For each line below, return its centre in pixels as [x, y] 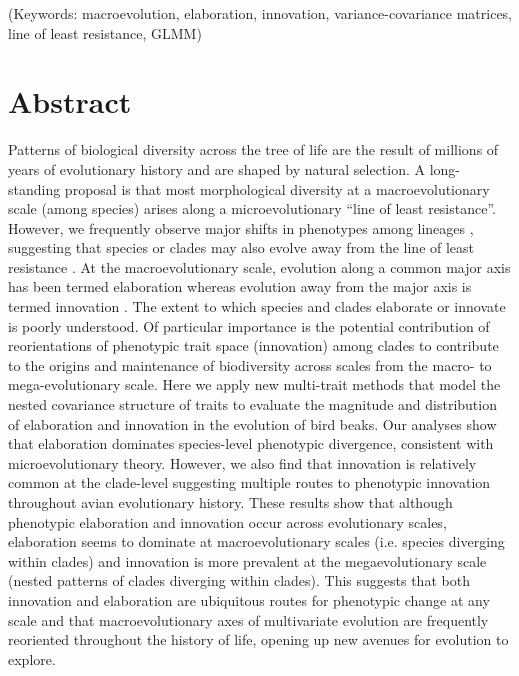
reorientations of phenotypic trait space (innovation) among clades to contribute [253, 345]
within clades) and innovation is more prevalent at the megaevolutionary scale [247, 560]
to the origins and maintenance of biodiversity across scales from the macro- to [250, 364]
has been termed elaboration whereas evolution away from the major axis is [240, 286]
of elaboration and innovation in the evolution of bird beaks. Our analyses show [252, 423]
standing [34, 188]
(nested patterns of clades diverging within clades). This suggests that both [239, 580]
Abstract [70, 101]
